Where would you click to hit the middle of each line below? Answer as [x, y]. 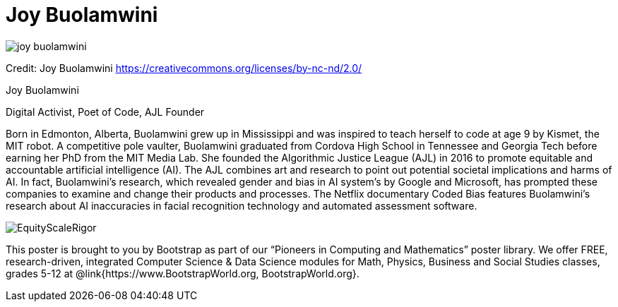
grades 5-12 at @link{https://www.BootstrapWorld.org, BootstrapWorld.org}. [183, 273]
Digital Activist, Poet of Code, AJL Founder [105, 112]
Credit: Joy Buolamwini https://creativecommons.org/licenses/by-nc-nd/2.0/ [184, 68]
